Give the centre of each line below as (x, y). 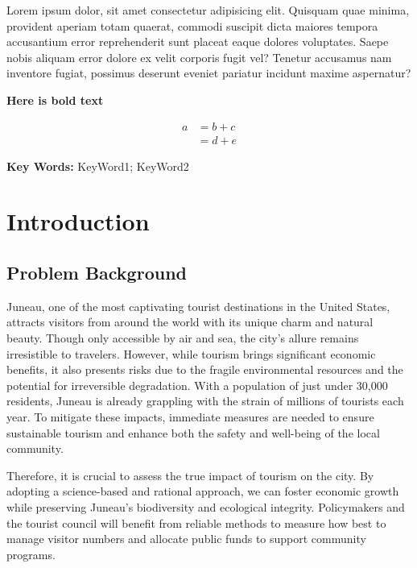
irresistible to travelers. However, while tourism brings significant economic (191, 353)
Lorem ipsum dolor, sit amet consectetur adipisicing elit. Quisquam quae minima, (208, 10)
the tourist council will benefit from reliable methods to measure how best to (196, 522)
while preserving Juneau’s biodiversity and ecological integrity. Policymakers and (206, 506)
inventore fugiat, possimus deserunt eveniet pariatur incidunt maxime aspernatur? (209, 73)
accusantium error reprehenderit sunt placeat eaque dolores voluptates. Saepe (198, 41)
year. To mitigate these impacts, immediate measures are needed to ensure (190, 416)
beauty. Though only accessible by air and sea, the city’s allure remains (183, 337)
